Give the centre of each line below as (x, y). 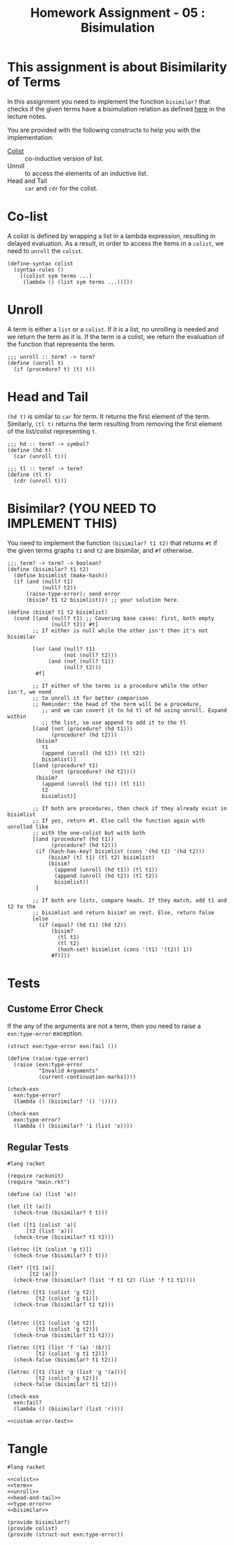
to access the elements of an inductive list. (87, 173)
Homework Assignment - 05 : (118, 13)
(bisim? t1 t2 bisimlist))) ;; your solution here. (103, 600)
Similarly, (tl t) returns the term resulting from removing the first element (115, 424)
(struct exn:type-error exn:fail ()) (62, 1046)
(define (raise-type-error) (48, 1058)
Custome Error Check (55, 1009)
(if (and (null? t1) (43, 582)
